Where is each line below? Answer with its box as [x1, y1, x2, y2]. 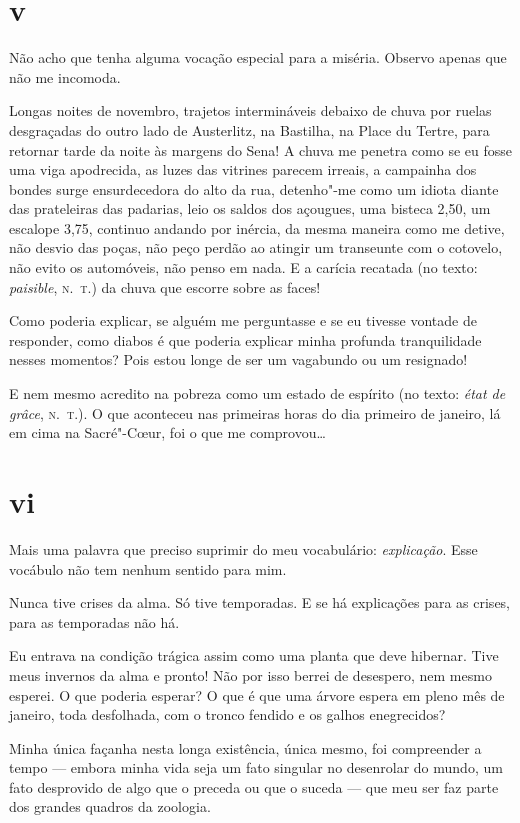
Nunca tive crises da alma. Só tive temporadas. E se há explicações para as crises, [9, 592, 511, 613]
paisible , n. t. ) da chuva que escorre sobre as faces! [9, 276, 321, 297]
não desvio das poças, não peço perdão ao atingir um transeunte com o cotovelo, [9, 237, 503, 258]
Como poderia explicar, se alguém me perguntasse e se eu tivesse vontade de [9, 310, 477, 331]
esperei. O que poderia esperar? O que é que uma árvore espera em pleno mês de [9, 684, 505, 705]
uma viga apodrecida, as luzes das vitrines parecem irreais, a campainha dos [9, 159, 477, 180]
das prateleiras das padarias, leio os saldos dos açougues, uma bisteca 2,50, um [9, 198, 491, 219]
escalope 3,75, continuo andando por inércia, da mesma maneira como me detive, [9, 217, 505, 238]
